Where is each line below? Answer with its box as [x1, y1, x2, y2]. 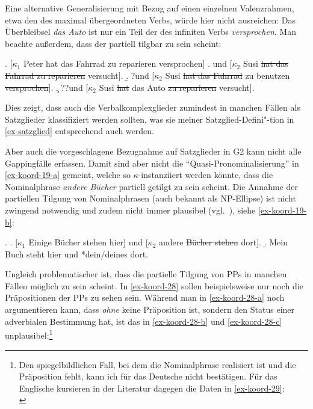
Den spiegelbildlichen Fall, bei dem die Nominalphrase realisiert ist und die [19, 358, 296, 371]
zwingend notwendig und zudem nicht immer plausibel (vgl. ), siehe [5, 203, 256, 216]
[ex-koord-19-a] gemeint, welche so [5, 168, 131, 181]
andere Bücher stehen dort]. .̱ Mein [159, 236, 288, 248]
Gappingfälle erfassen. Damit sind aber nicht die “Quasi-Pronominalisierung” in [5, 156, 299, 169]
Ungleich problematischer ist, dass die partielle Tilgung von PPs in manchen [5, 268, 287, 280]
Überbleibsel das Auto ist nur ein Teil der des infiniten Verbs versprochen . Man [5, 25, 296, 38]
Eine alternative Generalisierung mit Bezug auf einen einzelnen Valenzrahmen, [5, 2, 294, 14]
